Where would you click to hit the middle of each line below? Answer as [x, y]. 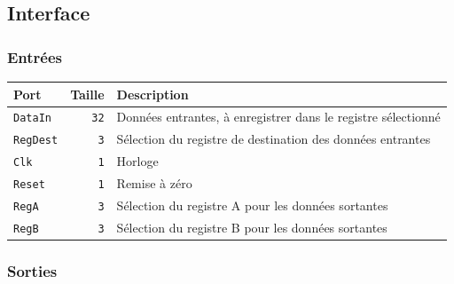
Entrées [35, 56]
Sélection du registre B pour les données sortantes [252, 227]
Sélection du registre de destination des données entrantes [274, 139]
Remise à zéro [154, 183]
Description [153, 94]
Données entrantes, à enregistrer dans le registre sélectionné [278, 117]
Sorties [32, 270]
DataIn [32, 118]
